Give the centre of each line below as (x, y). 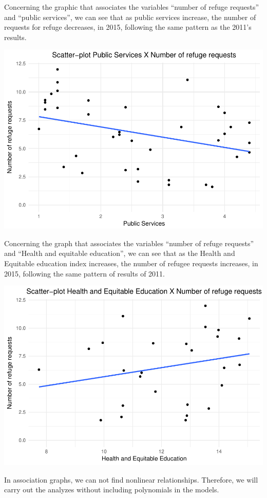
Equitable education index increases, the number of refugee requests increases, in (131, 263)
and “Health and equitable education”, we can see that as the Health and (120, 253)
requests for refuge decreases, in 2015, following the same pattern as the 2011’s (128, 27)
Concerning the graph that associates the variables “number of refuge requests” (129, 243)
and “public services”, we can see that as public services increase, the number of (130, 17)
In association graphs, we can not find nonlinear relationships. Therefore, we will (131, 479)
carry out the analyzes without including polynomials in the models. (112, 490)
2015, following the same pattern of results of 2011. (84, 273)
